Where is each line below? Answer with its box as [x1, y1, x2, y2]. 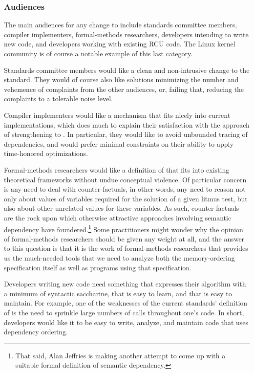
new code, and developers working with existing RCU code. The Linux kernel [4, 39, 235, 49]
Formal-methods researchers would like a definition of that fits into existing [4, 164, 230, 175]
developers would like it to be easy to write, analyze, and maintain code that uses [4, 317, 249, 327]
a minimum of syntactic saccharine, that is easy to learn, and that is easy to [4, 288, 232, 298]
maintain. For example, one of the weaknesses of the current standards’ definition [4, 298, 248, 308]
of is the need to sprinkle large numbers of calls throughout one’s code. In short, [4, 307, 244, 317]
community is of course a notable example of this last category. [4, 48, 193, 58]
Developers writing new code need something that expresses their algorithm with [4, 279, 246, 289]
